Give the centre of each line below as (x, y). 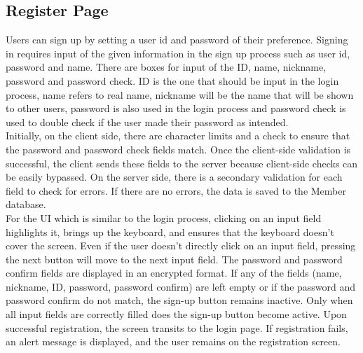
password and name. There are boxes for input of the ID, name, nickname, (166, 67)
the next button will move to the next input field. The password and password (174, 259)
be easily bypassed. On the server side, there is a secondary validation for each (174, 177)
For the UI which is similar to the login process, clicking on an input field (164, 217)
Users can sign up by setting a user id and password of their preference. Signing (177, 40)
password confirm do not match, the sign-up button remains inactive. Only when (179, 300)
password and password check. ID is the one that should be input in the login (172, 80)
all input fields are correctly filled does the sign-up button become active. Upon (176, 314)
